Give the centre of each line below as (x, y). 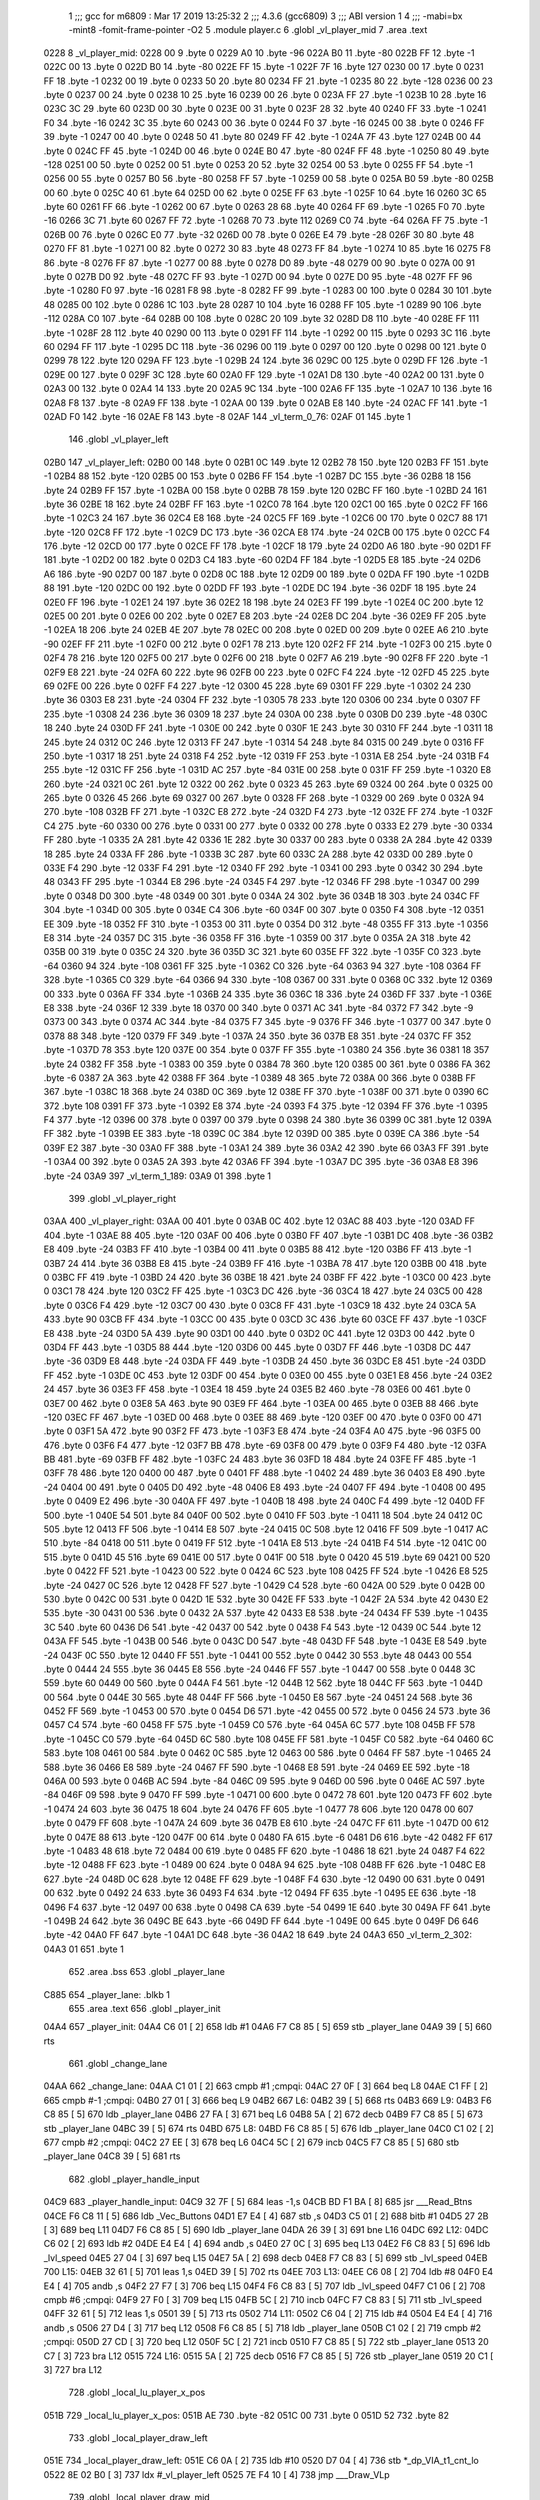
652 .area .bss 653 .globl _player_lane (146, 1972)
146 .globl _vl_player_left (118, 439)
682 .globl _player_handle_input (134, 2179)
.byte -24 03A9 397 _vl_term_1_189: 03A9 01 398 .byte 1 (157, 1176)
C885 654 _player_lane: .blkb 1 (106, 1994)
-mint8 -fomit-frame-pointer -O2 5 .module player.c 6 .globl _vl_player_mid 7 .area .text (248, 30)
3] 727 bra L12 (73, 2369)
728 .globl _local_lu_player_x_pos (137, 2392)
